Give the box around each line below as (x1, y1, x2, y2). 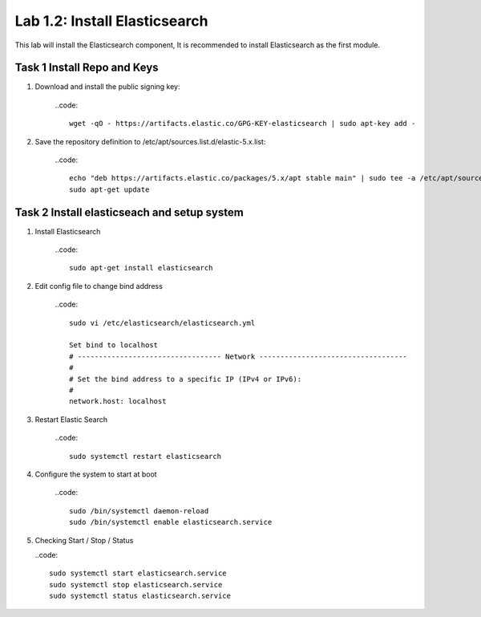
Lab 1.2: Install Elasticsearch (14, 12, 208, 30)
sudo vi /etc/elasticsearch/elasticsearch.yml (69, 318, 256, 327)
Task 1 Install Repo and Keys (14, 61, 160, 75)
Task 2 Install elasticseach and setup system (14, 205, 244, 219)
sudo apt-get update (69, 185, 150, 194)
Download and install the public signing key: (34, 82, 180, 91)
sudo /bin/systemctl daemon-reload (69, 506, 209, 515)
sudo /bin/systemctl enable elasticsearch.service (69, 518, 273, 527)
